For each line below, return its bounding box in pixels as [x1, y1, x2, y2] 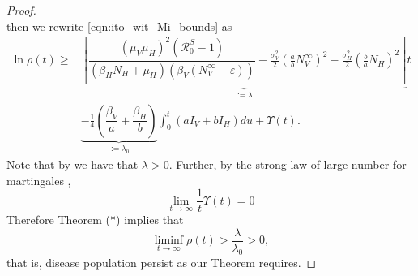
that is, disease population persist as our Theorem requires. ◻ [6, 253, 317, 270]
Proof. [6, 2, 36, 18]
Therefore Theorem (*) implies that [6, 211, 184, 228]
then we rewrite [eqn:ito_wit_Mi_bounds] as [6, 17, 232, 34]
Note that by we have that [6, 155, 139, 172]
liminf [154, 235, 184, 247]
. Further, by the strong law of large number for [168, 155, 407, 172]
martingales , [6, 171, 71, 188]
